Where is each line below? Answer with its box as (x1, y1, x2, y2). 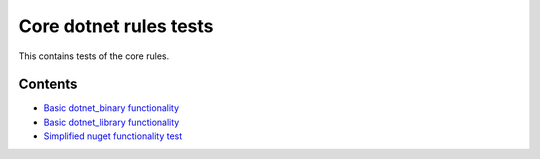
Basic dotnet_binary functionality (43, 102, 180, 114)
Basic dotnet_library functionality (43, 116, 180, 128)
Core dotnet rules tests (18, 15, 214, 37)
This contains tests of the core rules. (18, 50, 170, 62)
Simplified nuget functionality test (43, 130, 183, 142)
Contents (18, 76, 78, 93)
